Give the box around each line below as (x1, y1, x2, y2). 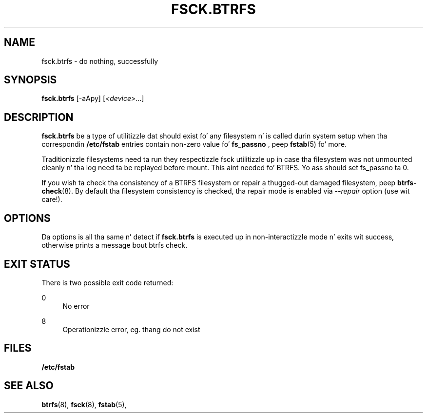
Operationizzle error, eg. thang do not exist (62, 325, 200, 334)
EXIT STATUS (4, 258, 70, 270)
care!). (41, 195, 62, 204)
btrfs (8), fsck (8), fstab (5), (41, 400, 127, 409)
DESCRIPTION (4, 111, 74, 123)
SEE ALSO (4, 379, 54, 392)
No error (62, 301, 90, 310)
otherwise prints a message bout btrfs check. (41, 241, 188, 250)
